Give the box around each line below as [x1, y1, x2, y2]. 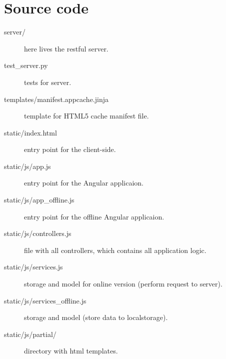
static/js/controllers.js [4, 228, 71, 238]
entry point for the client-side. [24, 144, 116, 154]
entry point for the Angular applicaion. [24, 177, 143, 188]
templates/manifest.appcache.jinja [4, 93, 109, 104]
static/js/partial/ [4, 328, 56, 339]
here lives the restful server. [24, 43, 108, 53]
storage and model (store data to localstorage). [24, 312, 168, 322]
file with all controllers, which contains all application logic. [24, 244, 206, 255]
